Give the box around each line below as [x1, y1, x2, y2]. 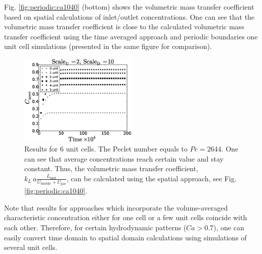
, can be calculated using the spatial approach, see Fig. [66, 173, 237, 183]
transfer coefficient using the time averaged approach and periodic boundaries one [4, 31, 258, 41]
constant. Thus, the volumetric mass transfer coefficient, [24, 163, 198, 174]
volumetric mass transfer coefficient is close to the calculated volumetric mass [4, 21, 244, 32]
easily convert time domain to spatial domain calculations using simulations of [4, 232, 247, 242]
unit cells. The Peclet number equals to [66, 143, 188, 154]
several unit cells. [4, 242, 58, 252]
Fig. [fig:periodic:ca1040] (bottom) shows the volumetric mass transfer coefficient [4, 2, 254, 12]
